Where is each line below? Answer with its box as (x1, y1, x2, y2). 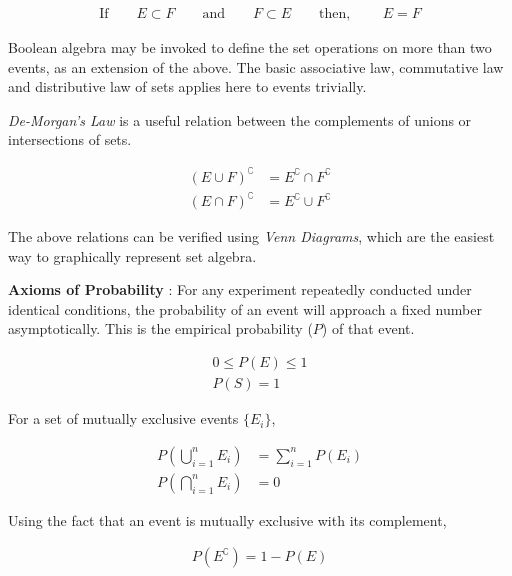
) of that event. (321, 318, 415, 339)
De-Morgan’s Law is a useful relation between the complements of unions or (8, 109, 472, 130)
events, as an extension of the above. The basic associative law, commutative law (8, 56, 504, 77)
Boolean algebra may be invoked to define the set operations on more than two (8, 37, 492, 58)
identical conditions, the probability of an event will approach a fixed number (8, 298, 482, 319)
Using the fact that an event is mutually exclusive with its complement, (8, 509, 447, 530)
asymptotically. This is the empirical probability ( (8, 318, 313, 339)
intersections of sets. (8, 129, 132, 150)
